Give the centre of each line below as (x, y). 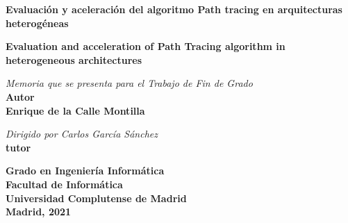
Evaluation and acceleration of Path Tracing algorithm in (146, 46)
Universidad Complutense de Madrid (96, 198)
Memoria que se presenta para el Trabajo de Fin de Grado (129, 83)
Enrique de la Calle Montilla (75, 110)
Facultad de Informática (64, 184)
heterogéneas (37, 23)
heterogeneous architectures (74, 59)
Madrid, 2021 (39, 212)
